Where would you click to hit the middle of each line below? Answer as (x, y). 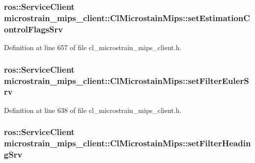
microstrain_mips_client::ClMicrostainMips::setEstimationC (127, 17)
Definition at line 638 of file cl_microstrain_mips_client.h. (93, 110)
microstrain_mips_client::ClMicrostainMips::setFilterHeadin (127, 143)
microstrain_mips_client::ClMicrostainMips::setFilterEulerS (127, 80)
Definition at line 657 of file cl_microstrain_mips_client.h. (93, 47)
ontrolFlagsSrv (34, 29)
